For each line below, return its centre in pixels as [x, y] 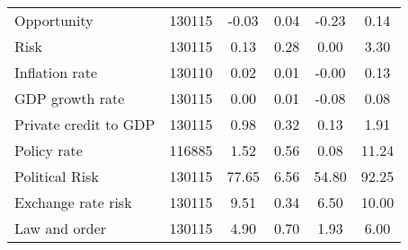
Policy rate [49, 150]
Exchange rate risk [73, 202]
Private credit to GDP [85, 124]
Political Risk [57, 176]
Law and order [61, 228]
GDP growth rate [70, 98]
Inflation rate [56, 72]
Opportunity [54, 20]
